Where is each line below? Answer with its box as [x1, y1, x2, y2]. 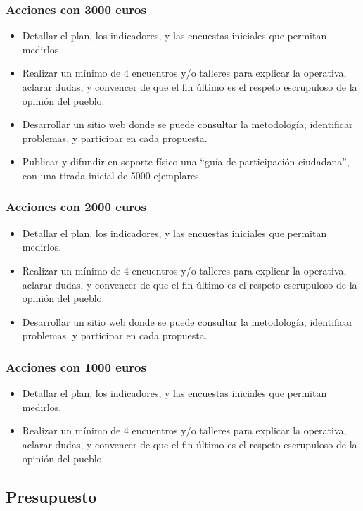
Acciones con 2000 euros [6, 198, 146, 215]
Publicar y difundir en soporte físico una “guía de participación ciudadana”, [22, 154, 350, 169]
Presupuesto [6, 485, 97, 507]
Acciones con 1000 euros [6, 358, 146, 375]
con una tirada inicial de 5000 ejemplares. [22, 168, 202, 182]
